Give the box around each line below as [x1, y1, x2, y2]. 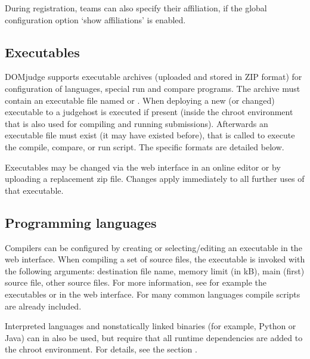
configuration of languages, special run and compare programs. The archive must [5, 82, 300, 94]
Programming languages [5, 213, 157, 231]
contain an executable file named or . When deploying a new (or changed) [5, 94, 275, 106]
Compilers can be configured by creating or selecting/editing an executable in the [5, 241, 302, 253]
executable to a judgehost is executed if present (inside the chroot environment [5, 106, 293, 118]
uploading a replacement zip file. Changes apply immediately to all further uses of [5, 172, 305, 185]
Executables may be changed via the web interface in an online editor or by [5, 160, 281, 173]
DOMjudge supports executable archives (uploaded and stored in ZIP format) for [5, 70, 302, 83]
